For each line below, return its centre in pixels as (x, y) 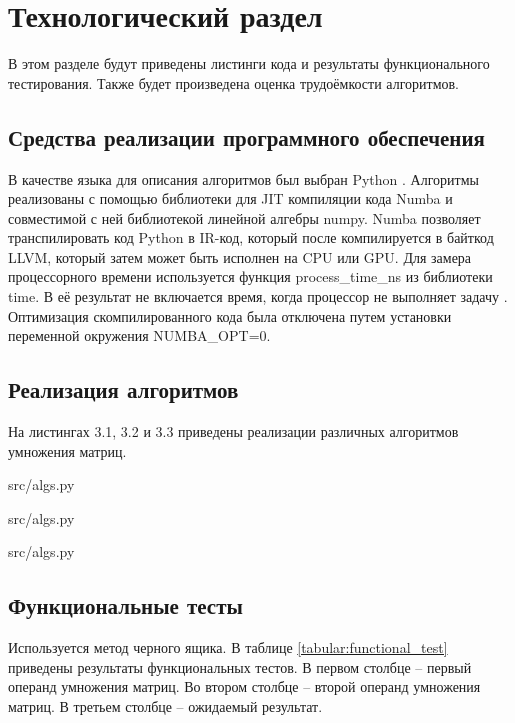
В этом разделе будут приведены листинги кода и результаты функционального (249, 63)
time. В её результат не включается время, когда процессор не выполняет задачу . (258, 296)
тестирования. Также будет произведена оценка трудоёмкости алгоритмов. (234, 82)
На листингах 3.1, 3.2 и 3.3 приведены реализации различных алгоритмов (233, 431)
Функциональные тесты (125, 605)
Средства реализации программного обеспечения (246, 136)
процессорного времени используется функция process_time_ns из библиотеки (250, 276)
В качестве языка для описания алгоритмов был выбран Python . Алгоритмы (243, 178)
